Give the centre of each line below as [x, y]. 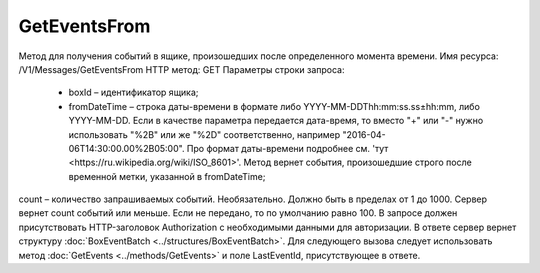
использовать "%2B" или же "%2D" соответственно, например [204, 134]
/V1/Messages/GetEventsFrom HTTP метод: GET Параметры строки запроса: [181, 69]
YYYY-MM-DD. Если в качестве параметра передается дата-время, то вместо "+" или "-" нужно [276, 121]
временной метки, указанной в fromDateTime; [167, 176]
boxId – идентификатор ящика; [133, 92]
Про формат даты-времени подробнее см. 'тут [287, 148]
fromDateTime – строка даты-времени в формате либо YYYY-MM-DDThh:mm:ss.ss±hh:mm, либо [274, 106]
